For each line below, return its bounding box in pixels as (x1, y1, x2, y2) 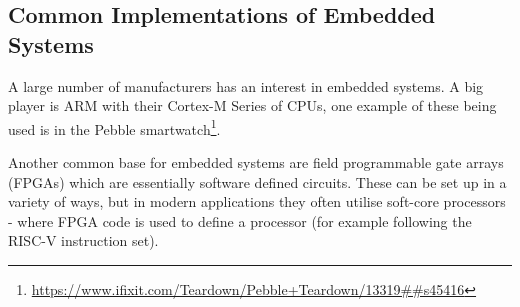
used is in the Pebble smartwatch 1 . (8, 115, 221, 139)
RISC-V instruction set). (8, 230, 159, 251)
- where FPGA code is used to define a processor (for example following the (8, 210, 472, 231)
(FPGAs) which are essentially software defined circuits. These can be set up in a (8, 171, 507, 192)
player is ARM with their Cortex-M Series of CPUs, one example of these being (8, 95, 497, 116)
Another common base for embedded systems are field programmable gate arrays (8, 152, 504, 173)
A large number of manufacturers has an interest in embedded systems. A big (8, 75, 484, 96)
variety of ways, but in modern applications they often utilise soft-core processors (8, 191, 506, 212)
